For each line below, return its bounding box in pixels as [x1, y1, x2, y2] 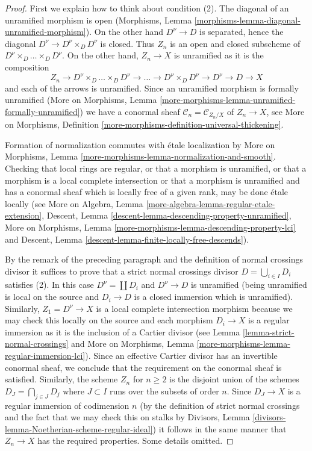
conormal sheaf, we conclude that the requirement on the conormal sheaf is [5, 361, 282, 373]
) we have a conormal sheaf [80, 105, 180, 117]
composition [5, 60, 49, 73]
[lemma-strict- [243, 325, 295, 338]
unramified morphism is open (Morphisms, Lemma [5, 13, 192, 26]
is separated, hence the [199, 25, 284, 38]
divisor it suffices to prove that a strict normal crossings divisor [5, 264, 239, 277]
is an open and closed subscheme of [170, 37, 301, 49]
